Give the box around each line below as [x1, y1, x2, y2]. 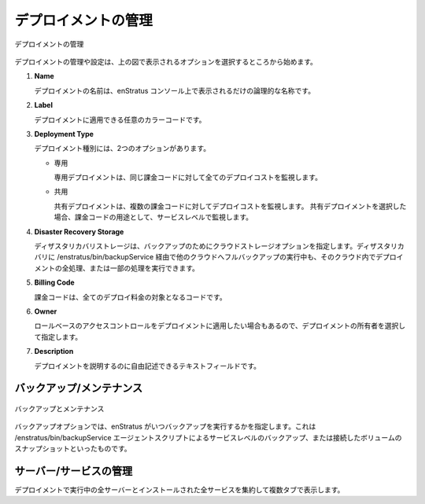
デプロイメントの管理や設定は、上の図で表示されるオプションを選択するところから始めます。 [14, 57, 318, 66]
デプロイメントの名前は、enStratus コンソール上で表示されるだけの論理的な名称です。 [34, 86, 315, 95]
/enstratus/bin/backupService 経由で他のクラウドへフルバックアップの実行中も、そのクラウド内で [56, 252, 376, 262]
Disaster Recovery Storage [34, 226, 124, 236]
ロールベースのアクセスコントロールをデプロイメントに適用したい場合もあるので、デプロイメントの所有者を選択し [34, 321, 406, 330]
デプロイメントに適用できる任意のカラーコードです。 [34, 115, 206, 124]
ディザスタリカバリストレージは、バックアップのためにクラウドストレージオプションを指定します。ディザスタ [34, 241, 391, 251]
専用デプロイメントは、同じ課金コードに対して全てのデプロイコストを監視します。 [54, 173, 323, 182]
